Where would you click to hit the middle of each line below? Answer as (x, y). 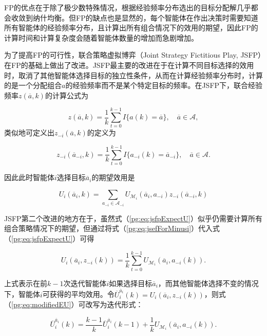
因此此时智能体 (29, 177)
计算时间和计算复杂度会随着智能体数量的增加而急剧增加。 (101, 37)
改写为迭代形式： (114, 304)
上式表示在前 (26, 283)
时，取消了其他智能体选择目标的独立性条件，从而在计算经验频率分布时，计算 (133, 75)
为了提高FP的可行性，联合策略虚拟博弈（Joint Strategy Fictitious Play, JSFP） (133, 55)
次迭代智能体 (85, 283)
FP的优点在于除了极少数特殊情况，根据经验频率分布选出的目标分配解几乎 (128, 7)
